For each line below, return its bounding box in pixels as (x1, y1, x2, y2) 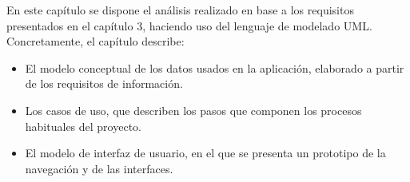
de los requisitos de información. (25, 75, 183, 92)
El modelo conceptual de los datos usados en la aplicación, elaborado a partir (25, 59, 404, 76)
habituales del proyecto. (25, 117, 141, 134)
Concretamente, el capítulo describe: (6, 33, 185, 49)
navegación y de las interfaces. (25, 160, 173, 176)
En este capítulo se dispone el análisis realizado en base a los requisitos (6, 2, 354, 18)
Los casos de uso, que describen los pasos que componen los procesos (25, 101, 362, 118)
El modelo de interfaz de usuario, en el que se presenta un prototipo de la (25, 144, 386, 161)
